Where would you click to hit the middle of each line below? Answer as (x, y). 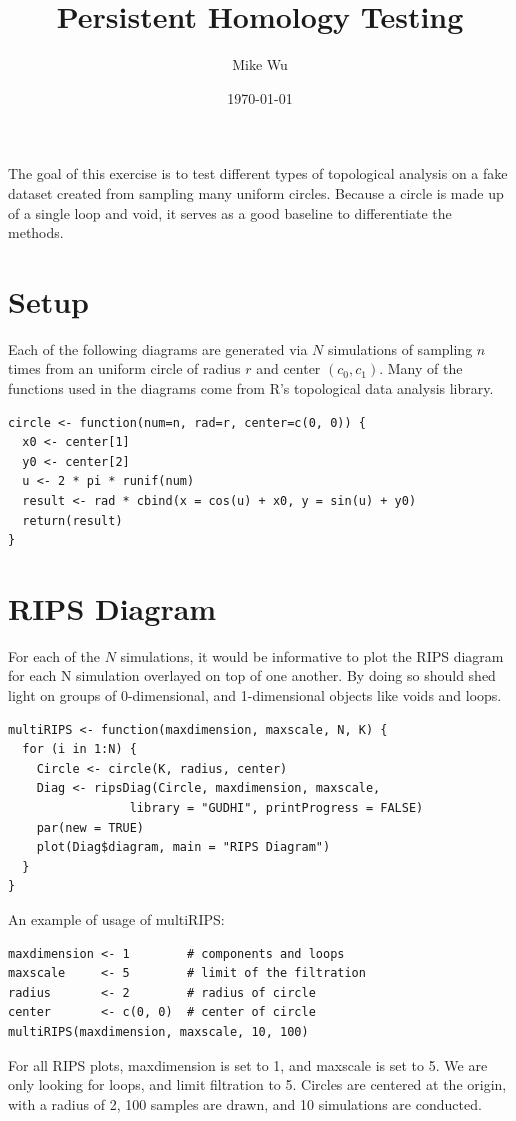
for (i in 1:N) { (79, 749)
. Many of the (421, 368)
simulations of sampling (400, 348)
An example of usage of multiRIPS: (116, 919)
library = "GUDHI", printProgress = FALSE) (276, 808)
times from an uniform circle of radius (124, 368)
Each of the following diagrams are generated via (158, 348)
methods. (36, 232)
